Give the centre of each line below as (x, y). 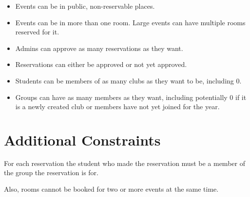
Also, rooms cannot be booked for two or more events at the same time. (111, 189)
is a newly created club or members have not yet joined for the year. (117, 107)
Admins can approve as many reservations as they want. (99, 48)
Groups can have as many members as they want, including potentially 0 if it (131, 97)
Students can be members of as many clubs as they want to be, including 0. (128, 80)
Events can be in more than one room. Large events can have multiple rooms (130, 22)
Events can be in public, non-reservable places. (85, 6)
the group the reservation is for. (51, 172)
